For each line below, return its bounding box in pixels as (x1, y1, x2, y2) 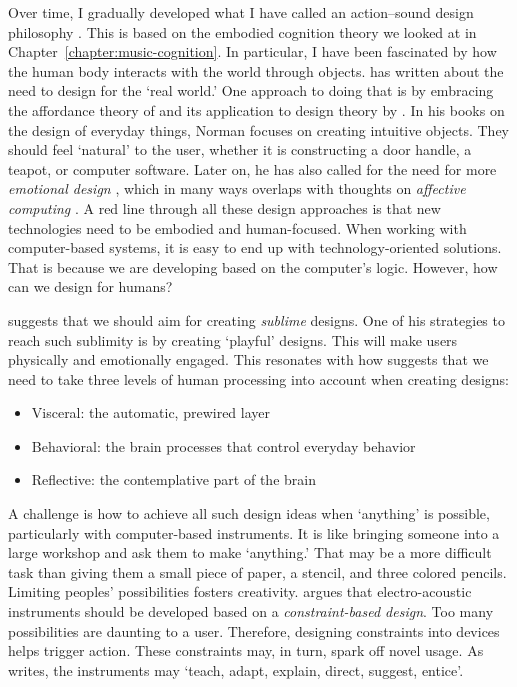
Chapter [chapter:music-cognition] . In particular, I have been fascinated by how (8, 41, 497, 62)
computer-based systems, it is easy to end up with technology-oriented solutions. (8, 237, 502, 258)
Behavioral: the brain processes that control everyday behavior (31, 435, 416, 456)
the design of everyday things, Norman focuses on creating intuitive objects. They (8, 119, 510, 140)
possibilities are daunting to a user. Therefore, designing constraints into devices (8, 620, 500, 641)
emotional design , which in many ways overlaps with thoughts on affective (8, 178, 466, 199)
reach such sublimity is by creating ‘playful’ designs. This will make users (8, 329, 458, 350)
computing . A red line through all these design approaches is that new (8, 197, 441, 218)
